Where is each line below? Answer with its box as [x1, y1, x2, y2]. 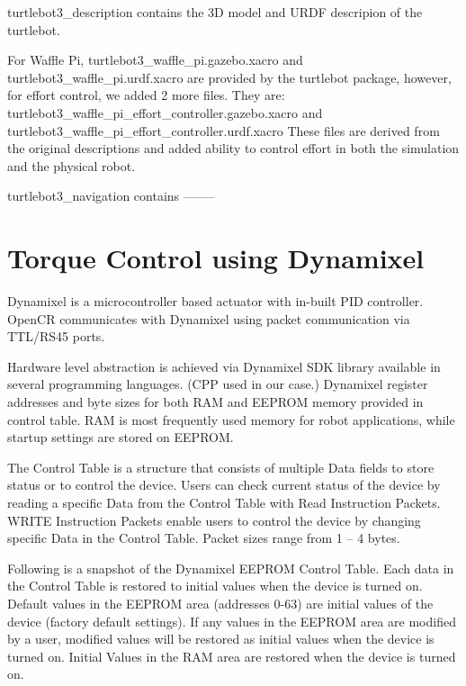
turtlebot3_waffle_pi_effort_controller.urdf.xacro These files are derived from [7, 121, 440, 140]
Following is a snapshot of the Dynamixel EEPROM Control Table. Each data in [7, 558, 454, 577]
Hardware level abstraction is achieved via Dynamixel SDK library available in [7, 357, 441, 375]
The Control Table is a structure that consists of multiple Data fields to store [7, 457, 435, 476]
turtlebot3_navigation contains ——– [7, 186, 215, 205]
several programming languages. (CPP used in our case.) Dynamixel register [7, 375, 428, 393]
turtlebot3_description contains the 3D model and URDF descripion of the [7, 3, 423, 21]
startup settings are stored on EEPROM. [7, 428, 234, 447]
